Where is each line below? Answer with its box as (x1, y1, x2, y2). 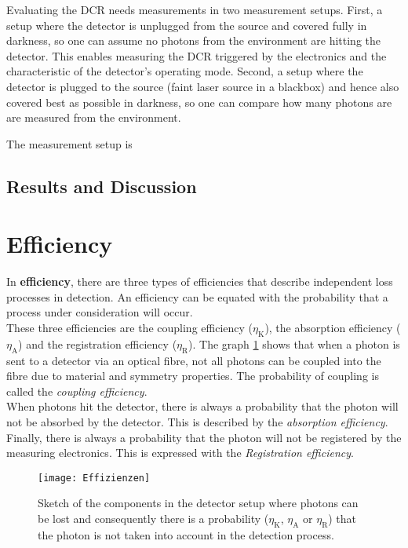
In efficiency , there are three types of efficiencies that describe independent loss (6, 273, 393, 290)
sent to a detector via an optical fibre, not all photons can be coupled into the (6, 352, 381, 368)
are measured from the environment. (6, 109, 181, 126)
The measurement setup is (6, 135, 133, 152)
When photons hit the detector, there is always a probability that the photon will (6, 398, 399, 415)
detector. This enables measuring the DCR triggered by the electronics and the (6, 47, 387, 64)
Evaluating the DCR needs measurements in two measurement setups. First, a (6, 2, 383, 17)
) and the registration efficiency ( (18, 335, 177, 352)
